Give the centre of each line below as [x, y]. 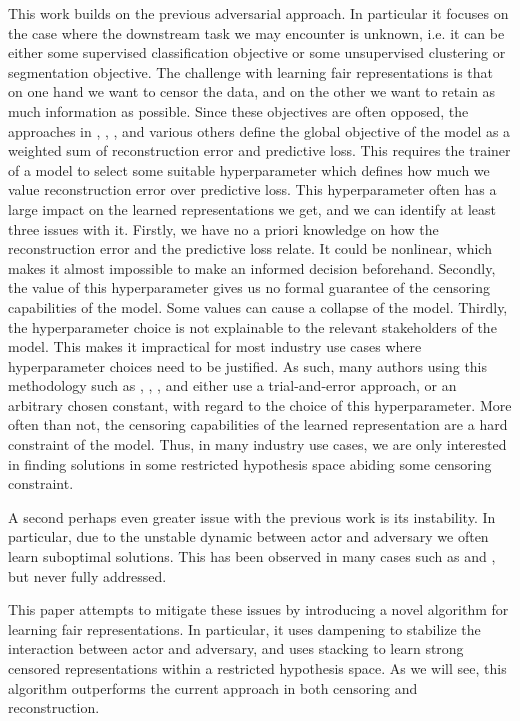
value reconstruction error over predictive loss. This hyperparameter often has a [252, 189]
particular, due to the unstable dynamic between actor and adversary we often [248, 536]
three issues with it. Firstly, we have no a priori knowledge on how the [223, 228]
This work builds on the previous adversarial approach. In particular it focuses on [258, 13]
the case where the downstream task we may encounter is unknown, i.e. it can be [256, 32]
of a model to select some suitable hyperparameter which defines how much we [249, 169]
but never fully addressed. [87, 575]
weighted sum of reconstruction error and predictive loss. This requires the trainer [259, 150]
